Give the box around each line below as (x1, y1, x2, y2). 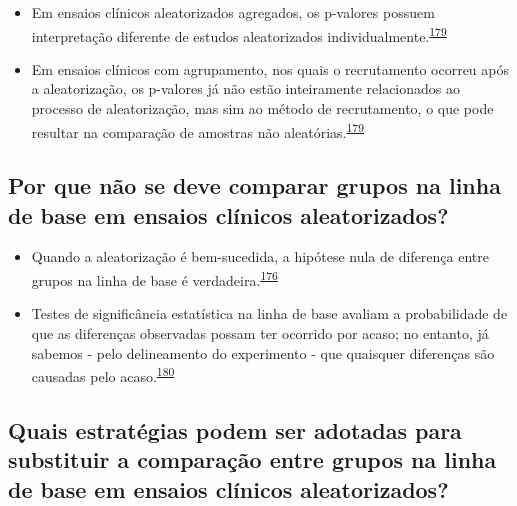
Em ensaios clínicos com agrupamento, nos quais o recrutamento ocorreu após (31, 58, 509, 79)
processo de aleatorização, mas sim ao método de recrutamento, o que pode (31, 98, 494, 119)
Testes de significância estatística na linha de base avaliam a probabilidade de (31, 303, 508, 324)
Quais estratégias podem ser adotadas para (8, 414, 462, 445)
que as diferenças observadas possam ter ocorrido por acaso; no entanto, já (31, 322, 489, 343)
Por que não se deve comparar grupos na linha (8, 170, 501, 201)
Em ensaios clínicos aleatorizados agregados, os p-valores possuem (31, 2, 435, 22)
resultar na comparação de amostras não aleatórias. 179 (31, 118, 365, 142)
